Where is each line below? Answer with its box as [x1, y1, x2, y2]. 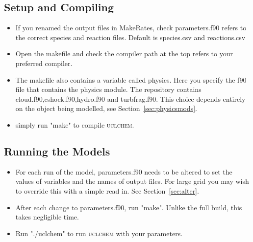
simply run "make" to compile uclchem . [15, 119, 134, 130]
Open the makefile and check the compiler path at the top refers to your [15, 48, 233, 59]
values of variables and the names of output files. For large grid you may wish [15, 176, 249, 186]
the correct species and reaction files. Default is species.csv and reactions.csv [15, 32, 246, 42]
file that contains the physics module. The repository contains [15, 84, 202, 94]
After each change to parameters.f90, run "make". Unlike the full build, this [15, 202, 242, 212]
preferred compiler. [15, 58, 73, 68]
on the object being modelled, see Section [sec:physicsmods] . [15, 103, 198, 113]
